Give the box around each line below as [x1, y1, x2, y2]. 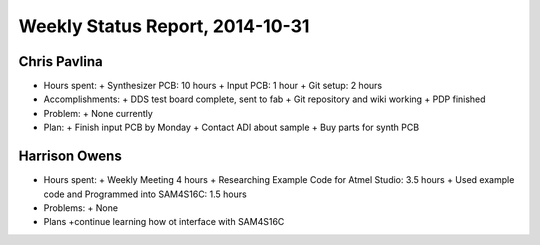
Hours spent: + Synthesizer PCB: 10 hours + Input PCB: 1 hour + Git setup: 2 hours [43, 80, 383, 92]
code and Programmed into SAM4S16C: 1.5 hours [43, 188, 247, 200]
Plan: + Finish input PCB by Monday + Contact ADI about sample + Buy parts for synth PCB [43, 121, 420, 134]
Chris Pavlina [18, 53, 104, 70]
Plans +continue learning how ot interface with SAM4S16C [43, 216, 285, 228]
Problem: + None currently [43, 107, 154, 119]
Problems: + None [43, 201, 119, 214]
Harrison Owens [18, 148, 122, 165]
